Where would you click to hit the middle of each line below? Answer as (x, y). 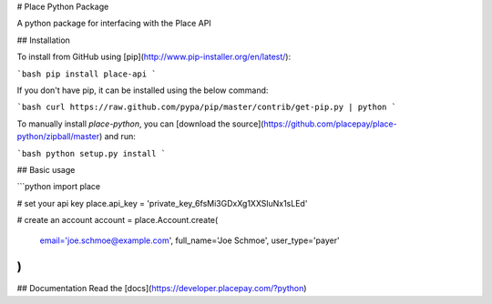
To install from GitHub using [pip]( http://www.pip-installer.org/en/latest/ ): (154, 57)
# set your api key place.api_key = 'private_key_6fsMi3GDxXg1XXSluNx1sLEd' (162, 203)
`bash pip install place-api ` (87, 74)
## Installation (43, 40)
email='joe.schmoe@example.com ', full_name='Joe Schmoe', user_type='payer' (190, 240)
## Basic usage (46, 169)
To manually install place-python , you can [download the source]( (140, 124)
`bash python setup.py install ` (92, 153)
